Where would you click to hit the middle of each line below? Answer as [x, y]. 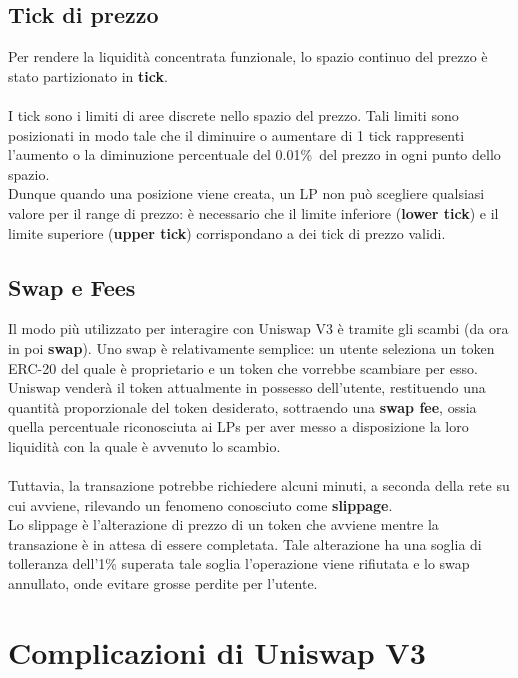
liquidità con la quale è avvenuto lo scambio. [144, 445]
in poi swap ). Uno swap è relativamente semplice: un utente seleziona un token [251, 347]
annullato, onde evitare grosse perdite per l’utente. [163, 583]
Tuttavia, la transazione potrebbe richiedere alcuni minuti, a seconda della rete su [259, 485]
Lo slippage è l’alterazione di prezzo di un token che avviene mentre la [223, 524]
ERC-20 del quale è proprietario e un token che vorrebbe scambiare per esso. [243, 367]
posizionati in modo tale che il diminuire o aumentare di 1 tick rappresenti [236, 134]
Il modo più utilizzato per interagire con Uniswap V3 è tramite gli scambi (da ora [258, 328]
